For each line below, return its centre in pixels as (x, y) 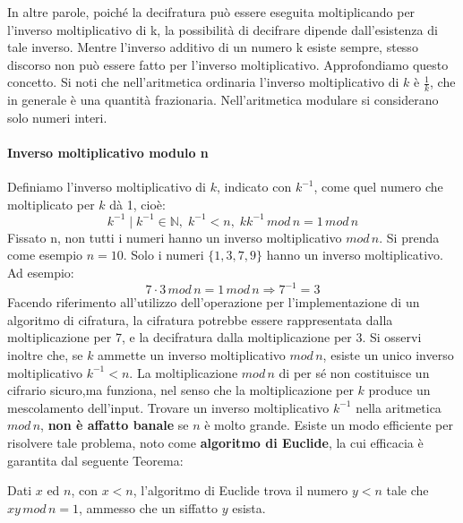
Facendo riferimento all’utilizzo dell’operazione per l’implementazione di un (214, 302)
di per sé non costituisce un (354, 372)
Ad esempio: (41, 273)
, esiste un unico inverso (388, 354)
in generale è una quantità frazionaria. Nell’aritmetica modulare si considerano (223, 100)
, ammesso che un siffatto (148, 507)
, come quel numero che (378, 187)
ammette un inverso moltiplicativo (192, 354)
